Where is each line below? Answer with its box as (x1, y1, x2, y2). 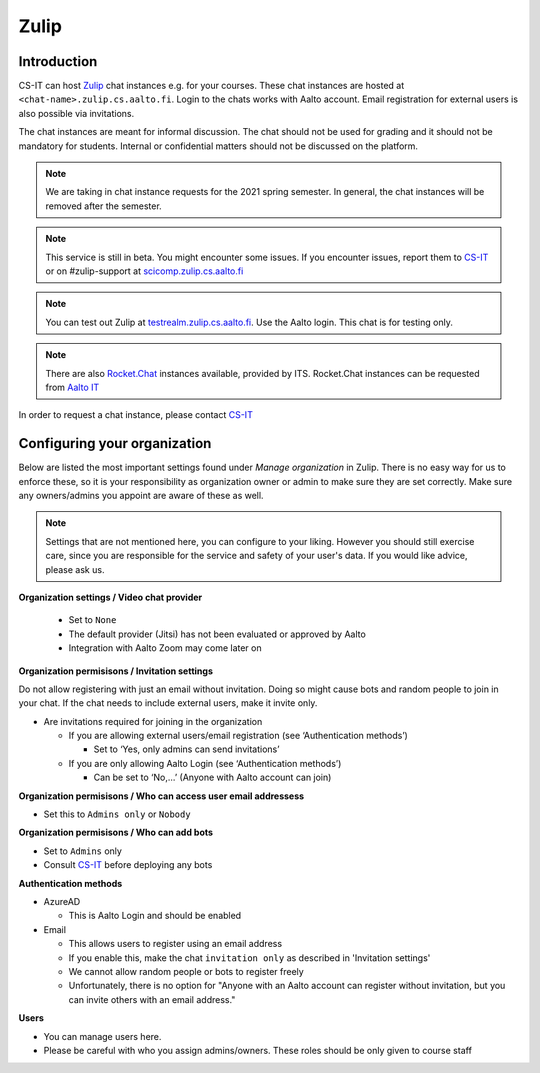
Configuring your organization (18, 435, 212, 452)
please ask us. (45, 563, 105, 575)
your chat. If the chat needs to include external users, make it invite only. (18, 697, 318, 709)
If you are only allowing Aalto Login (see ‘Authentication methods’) (68, 757, 342, 769)
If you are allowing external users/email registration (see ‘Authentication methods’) (68, 730, 409, 742)
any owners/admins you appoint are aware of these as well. (18, 490, 264, 501)
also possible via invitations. (18, 107, 135, 119)
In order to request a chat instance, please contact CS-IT (18, 409, 254, 421)
